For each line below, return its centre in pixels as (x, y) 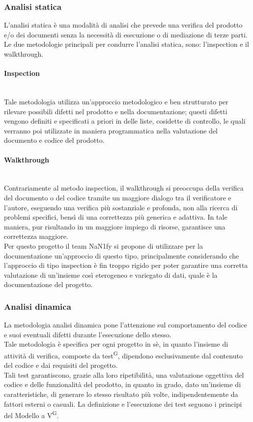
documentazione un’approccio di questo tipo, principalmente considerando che (122, 255)
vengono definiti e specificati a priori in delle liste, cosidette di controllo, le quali (125, 121)
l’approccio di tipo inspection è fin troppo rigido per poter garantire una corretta (126, 265)
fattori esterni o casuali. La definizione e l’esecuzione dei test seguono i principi (123, 404)
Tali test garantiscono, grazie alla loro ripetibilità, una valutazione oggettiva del (124, 374)
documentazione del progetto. (48, 284)
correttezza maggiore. (36, 236)
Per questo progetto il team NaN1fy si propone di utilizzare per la (103, 245)
